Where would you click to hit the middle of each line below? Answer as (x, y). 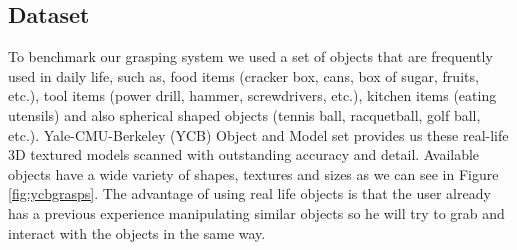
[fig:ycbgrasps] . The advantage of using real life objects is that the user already (249, 193)
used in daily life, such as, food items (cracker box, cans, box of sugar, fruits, (243, 75)
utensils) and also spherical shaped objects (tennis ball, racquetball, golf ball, (244, 114)
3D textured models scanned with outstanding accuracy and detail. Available (244, 154)
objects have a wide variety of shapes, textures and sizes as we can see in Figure (253, 173)
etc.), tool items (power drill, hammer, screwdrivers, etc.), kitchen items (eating (252, 95)
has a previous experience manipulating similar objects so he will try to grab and (256, 212)
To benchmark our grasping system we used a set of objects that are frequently (250, 56)
